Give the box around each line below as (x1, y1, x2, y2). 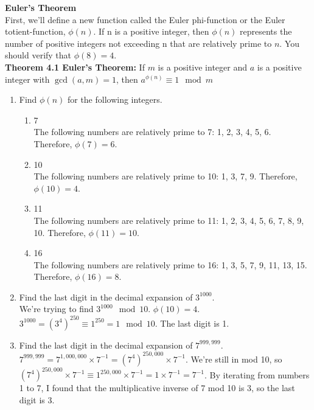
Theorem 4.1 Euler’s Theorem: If (5, 60, 145, 73)
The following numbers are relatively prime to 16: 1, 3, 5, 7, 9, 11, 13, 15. (33, 258, 307, 271)
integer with (5, 72, 50, 85)
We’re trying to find (19, 302, 94, 315)
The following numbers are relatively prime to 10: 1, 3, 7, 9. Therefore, (33, 170, 298, 182)
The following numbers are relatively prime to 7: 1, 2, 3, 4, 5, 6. (33, 125, 271, 138)
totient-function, (5, 25, 66, 38)
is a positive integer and (158, 60, 247, 73)
